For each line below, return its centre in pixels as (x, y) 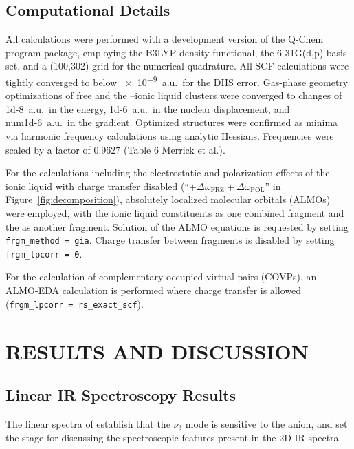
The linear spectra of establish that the (88, 423)
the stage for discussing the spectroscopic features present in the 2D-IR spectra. (174, 437)
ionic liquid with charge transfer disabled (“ (98, 186)
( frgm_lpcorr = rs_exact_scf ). (75, 303)
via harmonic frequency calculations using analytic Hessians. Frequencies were (170, 136)
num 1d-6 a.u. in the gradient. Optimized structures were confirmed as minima (172, 122)
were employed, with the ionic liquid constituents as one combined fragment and (175, 212)
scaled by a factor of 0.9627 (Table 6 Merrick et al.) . (115, 149)
